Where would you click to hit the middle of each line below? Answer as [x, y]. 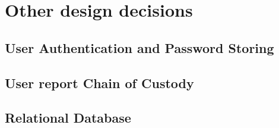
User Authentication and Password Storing [139, 47]
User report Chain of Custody [99, 82]
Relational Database [68, 118]
